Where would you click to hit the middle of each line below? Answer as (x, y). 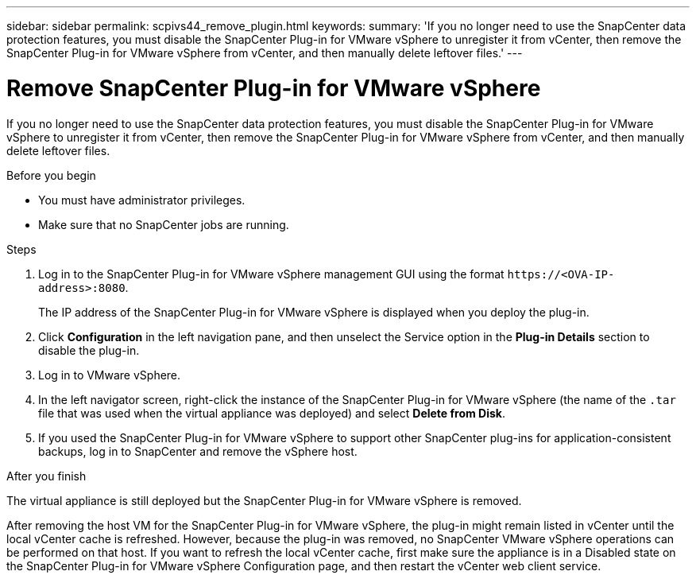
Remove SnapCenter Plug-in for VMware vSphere (274, 88)
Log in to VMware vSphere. (110, 375)
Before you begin (51, 175)
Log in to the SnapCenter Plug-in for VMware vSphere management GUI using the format (271, 274)
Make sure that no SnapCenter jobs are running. (164, 224)
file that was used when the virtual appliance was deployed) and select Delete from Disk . (272, 413)
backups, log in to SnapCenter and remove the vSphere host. (198, 451)
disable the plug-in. (89, 350)
